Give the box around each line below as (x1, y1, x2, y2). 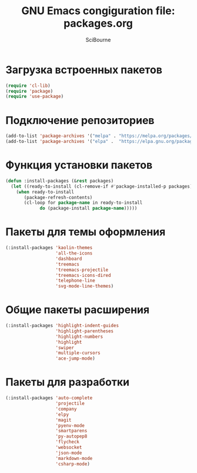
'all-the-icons (55, 250, 93, 256)
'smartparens (55, 428, 88, 434)
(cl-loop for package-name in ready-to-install (24, 200, 143, 206)
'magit (55, 417, 72, 423)
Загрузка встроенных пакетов (5, 63, 163, 76)
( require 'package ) (5, 88, 54, 94)
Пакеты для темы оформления (5, 226, 166, 239)
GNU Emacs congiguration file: (21, 4, 175, 18)
